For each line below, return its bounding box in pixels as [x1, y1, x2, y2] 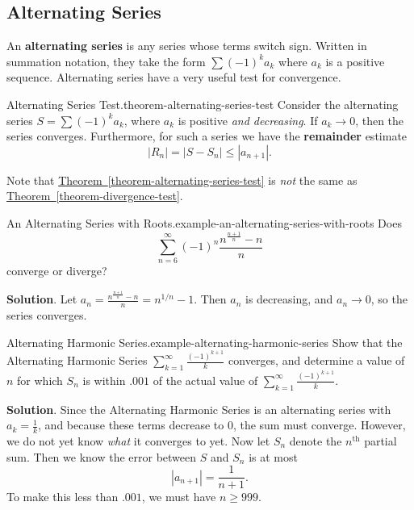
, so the [370, 291, 408, 307]
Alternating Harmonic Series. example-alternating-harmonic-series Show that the [6, 333, 403, 350]
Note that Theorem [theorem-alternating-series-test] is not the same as [6, 171, 358, 188]
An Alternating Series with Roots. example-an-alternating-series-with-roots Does [6, 214, 402, 231]
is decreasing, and [245, 291, 333, 307]
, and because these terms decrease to [38, 416, 224, 433]
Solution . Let [6, 291, 77, 307]
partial [364, 433, 397, 449]
